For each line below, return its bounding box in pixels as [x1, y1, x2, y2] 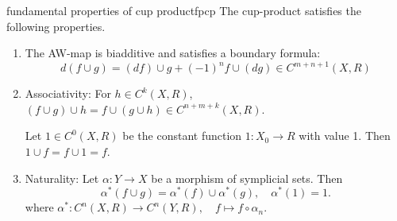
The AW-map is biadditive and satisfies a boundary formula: [25, 45, 321, 61]
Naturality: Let [25, 169, 99, 186]
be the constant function [122, 127, 242, 144]
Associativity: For [25, 85, 111, 102]
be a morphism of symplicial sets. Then [151, 169, 343, 186]
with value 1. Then [299, 127, 391, 144]
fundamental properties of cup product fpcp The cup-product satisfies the [6, 2, 361, 18]
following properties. [6, 17, 106, 34]
